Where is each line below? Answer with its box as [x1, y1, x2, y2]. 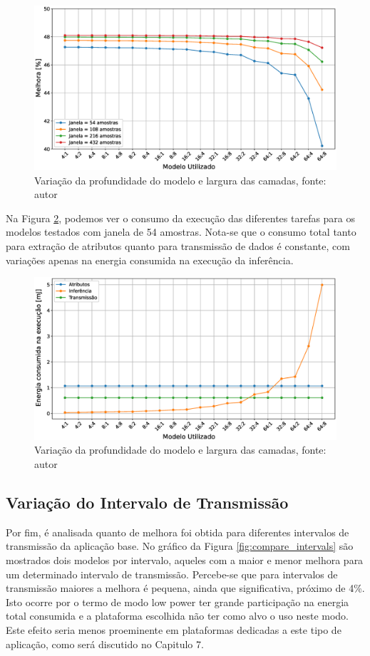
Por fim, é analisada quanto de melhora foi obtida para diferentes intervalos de [6, 524, 349, 539]
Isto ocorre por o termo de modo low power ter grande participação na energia [6, 594, 349, 609]
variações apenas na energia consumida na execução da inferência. [6, 252, 294, 267]
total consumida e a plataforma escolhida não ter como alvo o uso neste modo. [6, 608, 349, 623]
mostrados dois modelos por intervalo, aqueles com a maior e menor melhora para [6, 552, 364, 567]
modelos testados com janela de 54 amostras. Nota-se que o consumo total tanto [6, 224, 356, 239]
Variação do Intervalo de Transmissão [6, 491, 289, 513]
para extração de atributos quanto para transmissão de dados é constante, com [6, 239, 350, 254]
